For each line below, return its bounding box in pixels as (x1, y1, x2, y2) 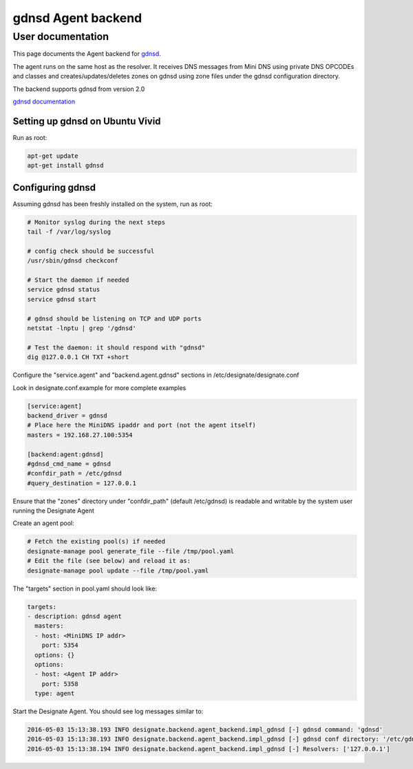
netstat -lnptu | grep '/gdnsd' (27, 325, 137, 332)
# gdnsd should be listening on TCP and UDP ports (27, 314, 202, 322)
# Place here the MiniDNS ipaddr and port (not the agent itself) (27, 421, 256, 429)
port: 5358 (41, 679, 78, 688)
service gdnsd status (27, 286, 100, 294)
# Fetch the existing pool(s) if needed (27, 537, 165, 546)
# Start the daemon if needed (27, 276, 129, 284)
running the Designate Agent (12, 506, 94, 515)
